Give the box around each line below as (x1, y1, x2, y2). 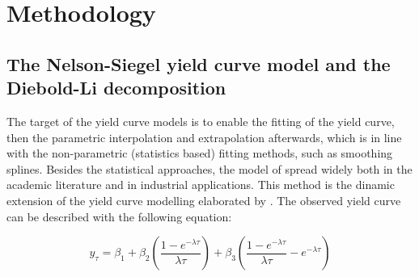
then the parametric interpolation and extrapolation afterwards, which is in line (6, 128, 402, 145)
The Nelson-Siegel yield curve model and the (6, 51, 391, 76)
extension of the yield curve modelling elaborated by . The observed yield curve (6, 191, 401, 208)
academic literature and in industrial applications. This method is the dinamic (6, 176, 395, 193)
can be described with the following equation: (6, 208, 232, 225)
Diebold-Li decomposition (6, 75, 226, 100)
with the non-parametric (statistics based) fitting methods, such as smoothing (6, 145, 393, 162)
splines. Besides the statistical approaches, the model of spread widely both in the (6, 160, 413, 177)
